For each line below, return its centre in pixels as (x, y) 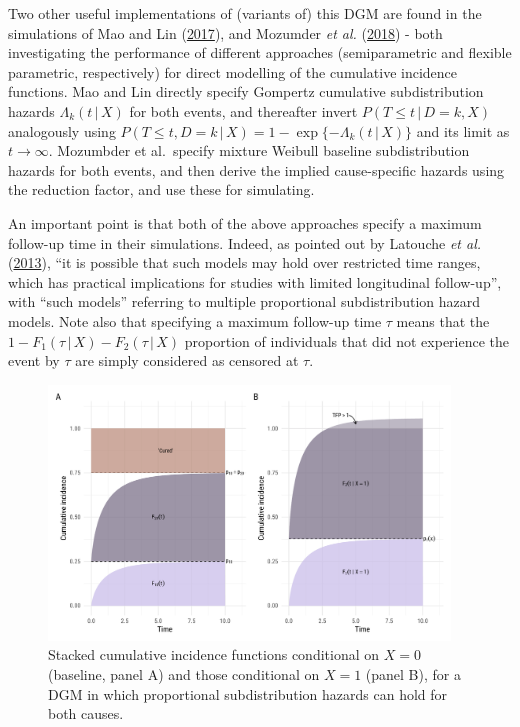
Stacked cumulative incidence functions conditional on (214, 654)
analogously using (62, 130)
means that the (443, 320)
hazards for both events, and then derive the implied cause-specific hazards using (256, 169)
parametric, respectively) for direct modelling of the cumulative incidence (233, 71)
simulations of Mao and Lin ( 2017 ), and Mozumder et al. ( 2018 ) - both (225, 32)
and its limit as (463, 130)
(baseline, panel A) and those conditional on (184, 673)
